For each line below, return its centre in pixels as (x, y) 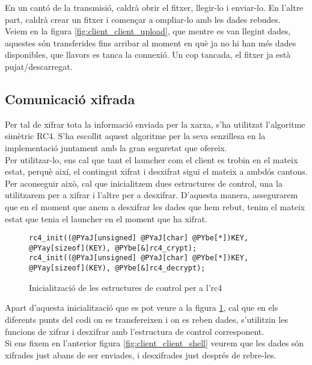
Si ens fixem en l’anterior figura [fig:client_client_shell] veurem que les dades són (154, 343)
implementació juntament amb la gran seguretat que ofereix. (116, 147)
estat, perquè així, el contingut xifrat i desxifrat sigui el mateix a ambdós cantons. (156, 171)
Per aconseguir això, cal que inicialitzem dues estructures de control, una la (144, 183)
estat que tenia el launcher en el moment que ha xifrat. (106, 218)
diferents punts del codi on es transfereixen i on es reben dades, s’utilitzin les (146, 319)
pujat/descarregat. (39, 66)
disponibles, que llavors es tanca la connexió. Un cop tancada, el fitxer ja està (148, 55)
